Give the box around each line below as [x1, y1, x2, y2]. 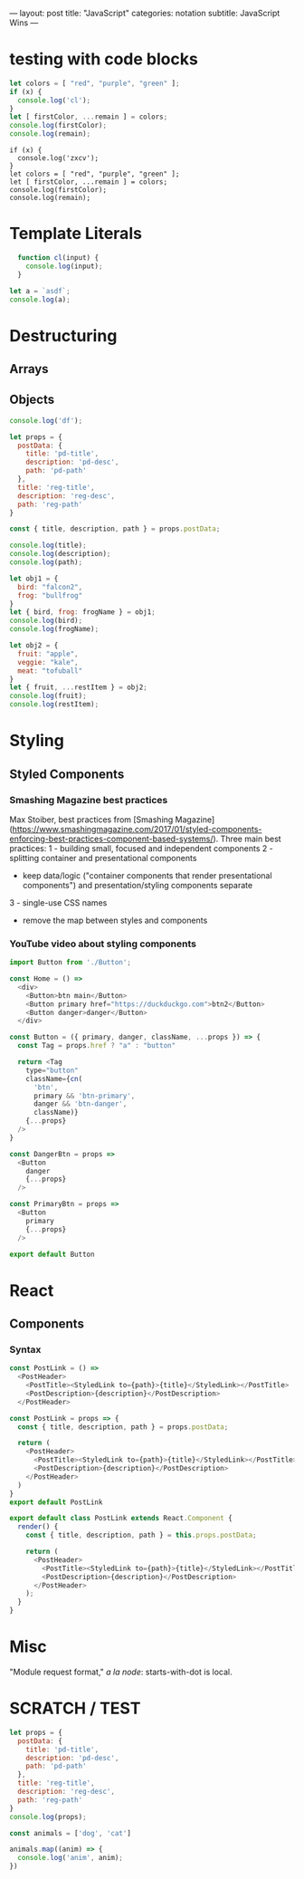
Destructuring [9, 325, 118, 346]
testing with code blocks [9, 49, 199, 70]
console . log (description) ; [9, 550, 111, 559]
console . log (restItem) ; [9, 700, 100, 709]
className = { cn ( [25, 1074, 83, 1083]
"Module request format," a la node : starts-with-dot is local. [9, 1666, 233, 1677]
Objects [9, 392, 55, 407]
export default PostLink [9, 1498, 103, 1507]
